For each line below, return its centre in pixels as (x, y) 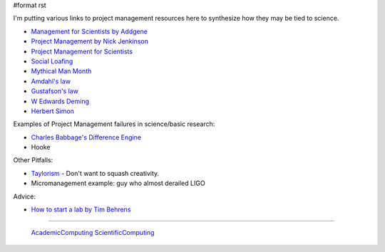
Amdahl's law (51, 81)
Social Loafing (52, 61)
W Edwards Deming (60, 101)
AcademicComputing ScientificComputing (93, 233)
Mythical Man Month (61, 71)
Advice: (24, 196)
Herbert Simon (53, 111)
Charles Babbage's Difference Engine (86, 137)
